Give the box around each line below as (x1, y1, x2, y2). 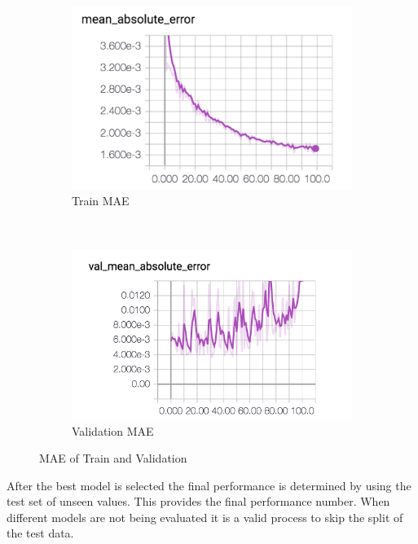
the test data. (7, 524, 74, 542)
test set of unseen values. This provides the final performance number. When (7, 493, 390, 510)
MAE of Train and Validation (39, 450, 187, 467)
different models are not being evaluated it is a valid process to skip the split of (7, 508, 403, 525)
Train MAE (72, 191, 130, 208)
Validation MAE (72, 422, 154, 439)
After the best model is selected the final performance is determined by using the (7, 476, 411, 494)
